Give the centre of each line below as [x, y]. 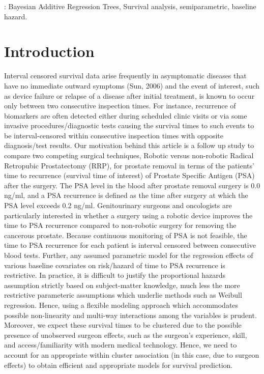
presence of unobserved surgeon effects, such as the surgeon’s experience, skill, [126, 335]
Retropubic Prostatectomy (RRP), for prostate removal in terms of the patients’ [129, 165]
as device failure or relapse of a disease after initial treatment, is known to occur [129, 95]
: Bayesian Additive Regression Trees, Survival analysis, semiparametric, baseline [130, 6]
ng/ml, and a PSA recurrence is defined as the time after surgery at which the [126, 195]
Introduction [49, 51]
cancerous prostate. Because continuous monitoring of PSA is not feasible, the [126, 235]
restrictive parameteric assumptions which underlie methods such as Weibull [123, 295]
